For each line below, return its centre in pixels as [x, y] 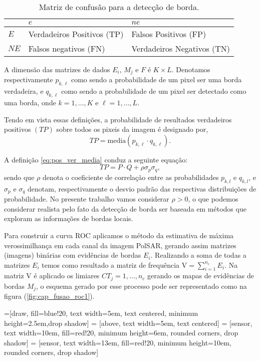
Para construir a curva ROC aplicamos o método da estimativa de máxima [119, 235]
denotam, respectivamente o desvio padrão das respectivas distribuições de [142, 188]
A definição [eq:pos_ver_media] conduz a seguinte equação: [96, 159]
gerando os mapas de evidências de [201, 276]
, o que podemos [213, 199]
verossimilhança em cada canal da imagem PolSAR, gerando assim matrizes [120, 245]
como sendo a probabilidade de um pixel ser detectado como [154, 91]
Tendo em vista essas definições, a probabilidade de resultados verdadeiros [118, 119]
